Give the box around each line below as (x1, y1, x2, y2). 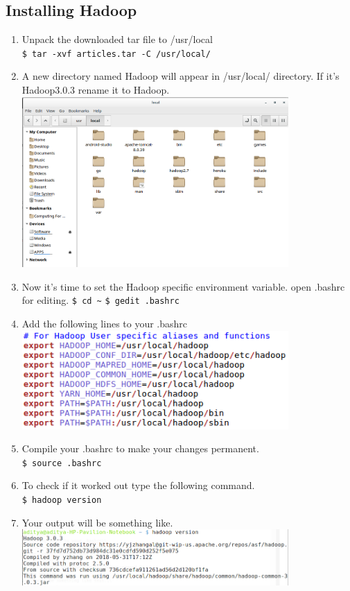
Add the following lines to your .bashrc (21, 316, 188, 331)
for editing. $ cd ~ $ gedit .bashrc (21, 293, 180, 307)
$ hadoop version (21, 495, 102, 506)
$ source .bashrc (21, 458, 102, 468)
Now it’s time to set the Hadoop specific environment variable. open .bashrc (21, 279, 345, 293)
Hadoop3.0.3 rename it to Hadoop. (21, 83, 170, 97)
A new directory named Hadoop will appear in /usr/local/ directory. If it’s (21, 69, 340, 83)
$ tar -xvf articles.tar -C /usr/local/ (21, 49, 211, 59)
